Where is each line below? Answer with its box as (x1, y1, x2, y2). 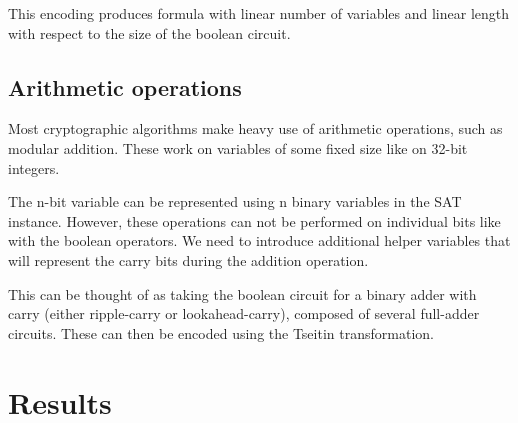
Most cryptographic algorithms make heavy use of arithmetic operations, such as (8, 118, 503, 139)
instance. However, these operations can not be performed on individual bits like (8, 210, 501, 231)
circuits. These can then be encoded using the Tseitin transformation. (8, 322, 434, 343)
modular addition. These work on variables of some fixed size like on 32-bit (8, 137, 468, 158)
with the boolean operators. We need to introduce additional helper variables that (8, 230, 511, 251)
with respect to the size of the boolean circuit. (8, 22, 291, 43)
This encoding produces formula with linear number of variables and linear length (8, 3, 510, 23)
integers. (8, 157, 60, 178)
